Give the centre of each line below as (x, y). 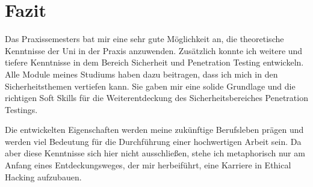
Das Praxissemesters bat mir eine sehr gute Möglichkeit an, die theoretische (144, 39)
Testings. (21, 109)
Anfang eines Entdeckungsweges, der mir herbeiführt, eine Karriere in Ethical (148, 165)
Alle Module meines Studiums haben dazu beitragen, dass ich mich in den (141, 74)
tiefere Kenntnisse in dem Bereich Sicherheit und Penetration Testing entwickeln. (154, 62)
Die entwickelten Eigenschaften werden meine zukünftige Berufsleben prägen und (154, 130)
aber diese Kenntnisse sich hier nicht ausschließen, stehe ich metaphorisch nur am (155, 153)
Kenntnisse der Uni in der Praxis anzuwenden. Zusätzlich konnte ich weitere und (154, 50)
